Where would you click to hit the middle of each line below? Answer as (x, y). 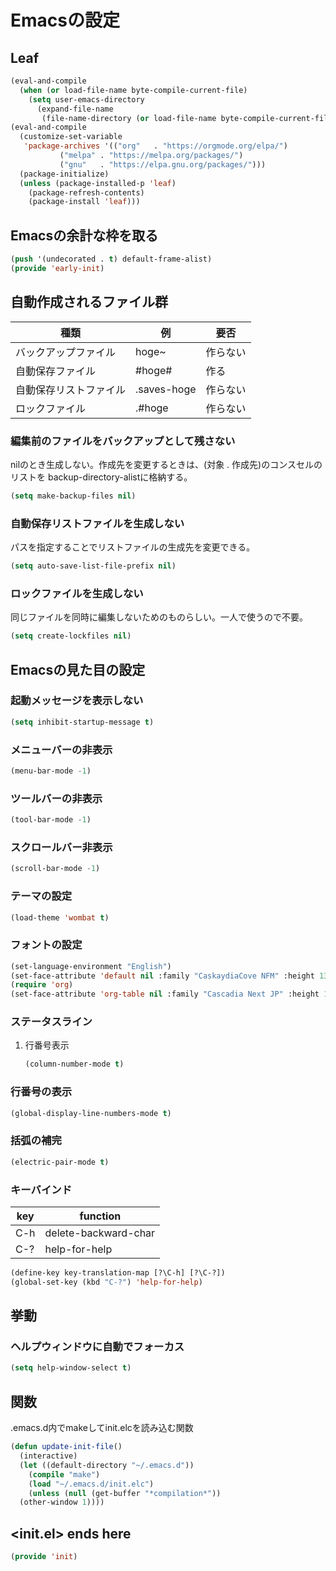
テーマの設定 (41, 896)
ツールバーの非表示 (56, 798)
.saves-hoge (166, 389)
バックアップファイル (66, 352)
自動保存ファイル (56, 371)
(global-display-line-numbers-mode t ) (91, 1113)
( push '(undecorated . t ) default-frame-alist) (111, 259)
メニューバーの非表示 (61, 749)
